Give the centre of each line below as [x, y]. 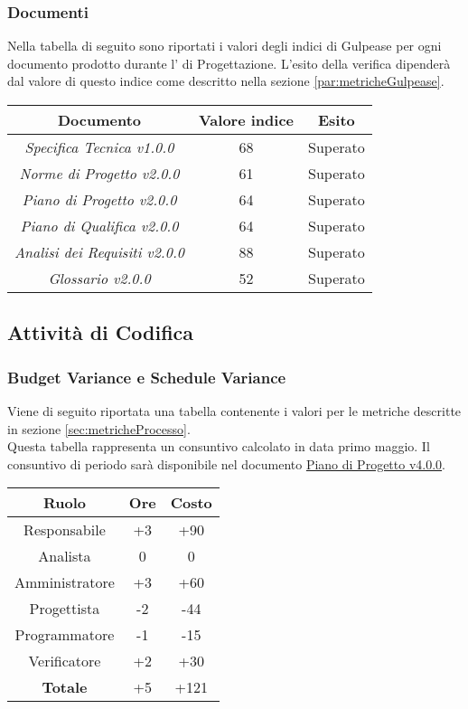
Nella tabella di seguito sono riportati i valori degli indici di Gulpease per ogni [225, 46]
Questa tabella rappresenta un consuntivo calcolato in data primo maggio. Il [219, 446]
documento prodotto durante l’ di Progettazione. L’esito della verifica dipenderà [229, 63]
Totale [65, 687]
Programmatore [65, 635]
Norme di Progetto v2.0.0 [99, 173]
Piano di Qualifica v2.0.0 [99, 226]
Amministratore [65, 582]
